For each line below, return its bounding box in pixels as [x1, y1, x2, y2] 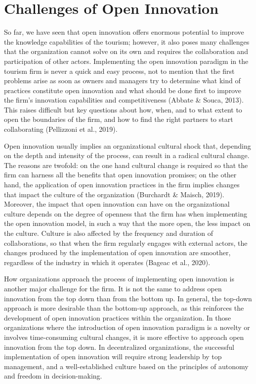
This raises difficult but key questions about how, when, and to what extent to [4, 104, 242, 114]
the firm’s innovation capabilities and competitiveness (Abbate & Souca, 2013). [4, 95, 244, 105]
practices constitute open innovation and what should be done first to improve [4, 85, 241, 95]
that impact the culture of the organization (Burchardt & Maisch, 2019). [4, 189, 224, 199]
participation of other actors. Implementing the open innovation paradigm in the [4, 55, 249, 66]
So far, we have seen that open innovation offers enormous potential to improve [4, 27, 244, 37]
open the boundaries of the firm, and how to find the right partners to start [4, 114, 233, 124]
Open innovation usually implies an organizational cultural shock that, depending [4, 140, 251, 151]
